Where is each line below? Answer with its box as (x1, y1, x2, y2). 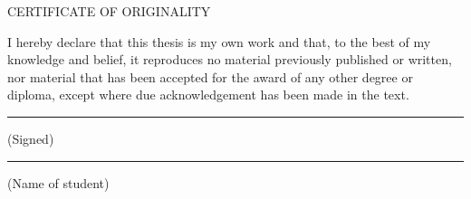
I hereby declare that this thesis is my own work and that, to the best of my (7, 32, 431, 51)
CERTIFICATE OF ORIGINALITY (7, 2, 211, 20)
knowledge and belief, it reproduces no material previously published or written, (7, 50, 452, 69)
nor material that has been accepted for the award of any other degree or (7, 67, 413, 86)
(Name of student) (7, 173, 110, 192)
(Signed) (7, 128, 54, 147)
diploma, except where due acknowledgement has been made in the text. (7, 85, 409, 104)
